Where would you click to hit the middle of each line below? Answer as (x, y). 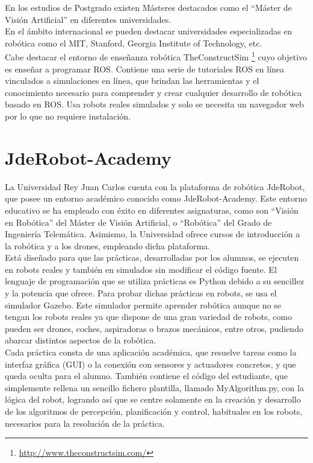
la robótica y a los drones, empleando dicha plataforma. (107, 245)
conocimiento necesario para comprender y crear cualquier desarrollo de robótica (153, 92)
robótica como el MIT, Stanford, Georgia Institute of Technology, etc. (134, 43)
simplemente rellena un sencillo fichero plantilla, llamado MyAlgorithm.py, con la (154, 387)
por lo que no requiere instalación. (68, 116)
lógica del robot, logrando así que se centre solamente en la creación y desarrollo (153, 399)
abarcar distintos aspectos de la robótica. (81, 340)
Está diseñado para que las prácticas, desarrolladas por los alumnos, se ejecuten (152, 257)
